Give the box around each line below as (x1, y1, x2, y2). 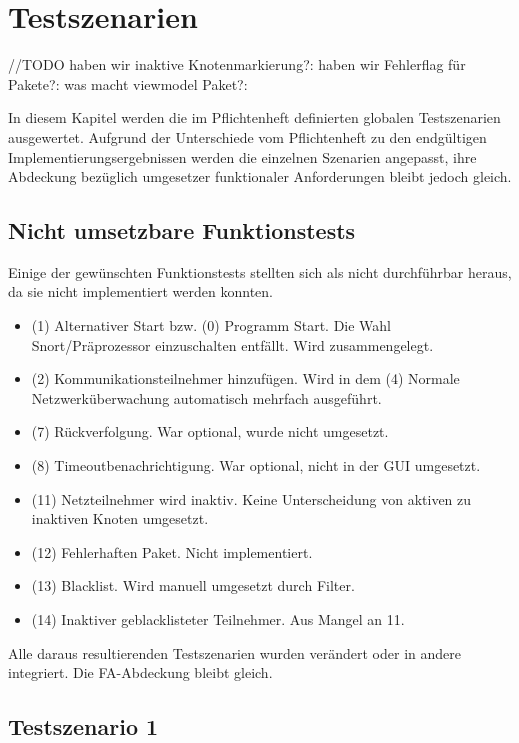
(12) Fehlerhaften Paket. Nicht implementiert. (31, 541, 313, 562)
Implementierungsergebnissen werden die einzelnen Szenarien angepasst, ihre (8, 146, 477, 167)
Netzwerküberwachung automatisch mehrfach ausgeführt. (31, 387, 382, 408)
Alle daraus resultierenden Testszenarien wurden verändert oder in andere (8, 642, 461, 663)
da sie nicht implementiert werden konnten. (8, 281, 273, 302)
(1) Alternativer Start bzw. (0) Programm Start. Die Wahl (31, 315, 392, 336)
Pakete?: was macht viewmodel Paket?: (8, 73, 248, 94)
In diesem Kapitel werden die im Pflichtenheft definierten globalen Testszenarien (8, 107, 501, 128)
